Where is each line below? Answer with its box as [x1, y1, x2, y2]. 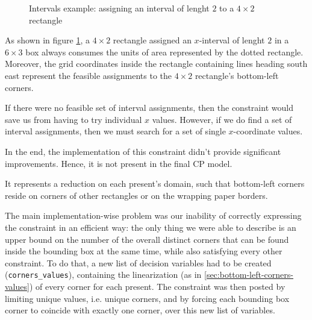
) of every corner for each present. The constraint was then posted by [29, 280, 285, 292]
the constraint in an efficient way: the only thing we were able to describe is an [5, 221, 296, 233]
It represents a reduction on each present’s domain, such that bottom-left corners [5, 177, 305, 190]
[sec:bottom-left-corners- [204, 268, 293, 281]
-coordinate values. [233, 125, 303, 137]
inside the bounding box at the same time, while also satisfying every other [5, 245, 282, 257]
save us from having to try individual [5, 113, 142, 125]
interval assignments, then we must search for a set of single [5, 125, 226, 137]
